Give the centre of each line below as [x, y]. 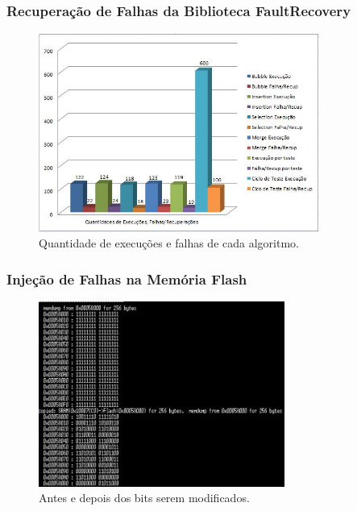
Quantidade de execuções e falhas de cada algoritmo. [169, 243]
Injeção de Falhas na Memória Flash [127, 278]
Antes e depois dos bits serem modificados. [144, 498]
